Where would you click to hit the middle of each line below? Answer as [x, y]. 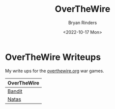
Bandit [15, 91]
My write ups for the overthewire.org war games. [55, 71]
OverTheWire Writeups [53, 57]
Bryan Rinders [83, 23]
